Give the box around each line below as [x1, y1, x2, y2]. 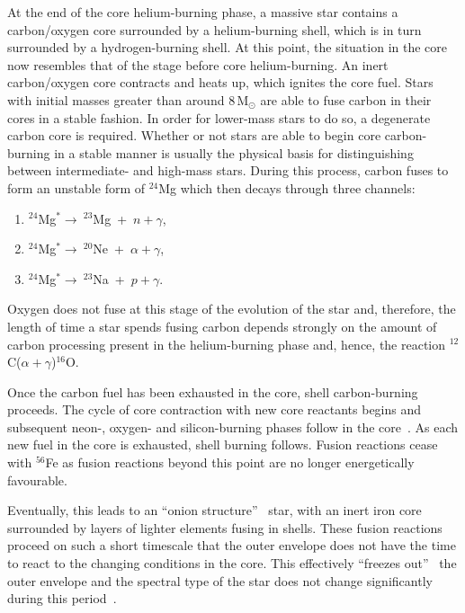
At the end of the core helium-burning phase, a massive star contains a [7, 3, 398, 21]
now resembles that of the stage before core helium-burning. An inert [7, 55, 389, 74]
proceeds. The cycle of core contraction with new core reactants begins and [7, 400, 422, 419]
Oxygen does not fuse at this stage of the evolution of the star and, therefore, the [7, 299, 456, 318]
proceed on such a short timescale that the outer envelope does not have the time [7, 536, 456, 555]
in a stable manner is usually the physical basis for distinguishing [54, 143, 414, 162]
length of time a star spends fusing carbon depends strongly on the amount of [7, 316, 437, 335]
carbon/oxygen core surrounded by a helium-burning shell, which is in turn [7, 20, 422, 39]
